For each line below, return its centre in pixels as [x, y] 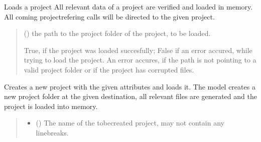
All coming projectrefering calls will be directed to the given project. [109, 16]
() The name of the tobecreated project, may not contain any [130, 123]
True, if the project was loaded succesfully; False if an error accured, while [138, 50]
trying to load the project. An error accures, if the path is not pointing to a [140, 60]
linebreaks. [52, 132]
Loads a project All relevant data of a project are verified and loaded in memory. [128, 6]
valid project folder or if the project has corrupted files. [109, 69]
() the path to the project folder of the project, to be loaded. [117, 33]
